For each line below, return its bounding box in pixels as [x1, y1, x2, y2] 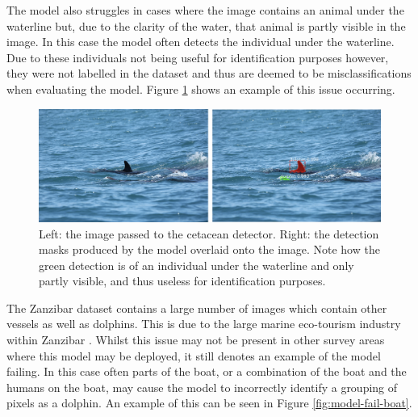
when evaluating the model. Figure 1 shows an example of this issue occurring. [6, 80, 395, 97]
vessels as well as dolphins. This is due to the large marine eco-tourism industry [6, 315, 401, 332]
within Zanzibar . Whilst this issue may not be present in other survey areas [6, 331, 385, 348]
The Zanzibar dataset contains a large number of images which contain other [6, 299, 387, 316]
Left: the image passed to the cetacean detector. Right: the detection [39, 225, 379, 242]
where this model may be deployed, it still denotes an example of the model [6, 347, 381, 364]
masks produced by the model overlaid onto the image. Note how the [39, 241, 380, 258]
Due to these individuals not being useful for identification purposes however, [6, 48, 389, 65]
